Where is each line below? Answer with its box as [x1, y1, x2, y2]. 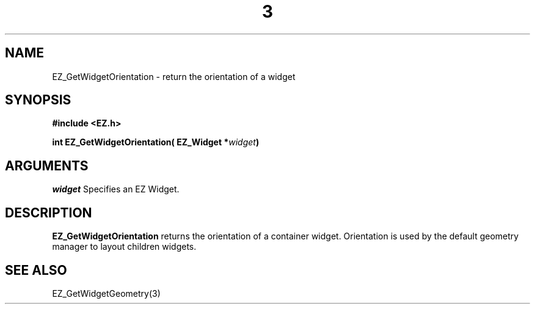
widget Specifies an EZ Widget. [52, 184, 180, 195]
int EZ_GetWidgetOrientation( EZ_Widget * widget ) [52, 137, 260, 148]
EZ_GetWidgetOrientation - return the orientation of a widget [52, 71, 296, 82]
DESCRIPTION [5, 205, 92, 220]
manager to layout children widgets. [52, 241, 197, 252]
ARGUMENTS [5, 158, 89, 173]
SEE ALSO [5, 262, 67, 278]
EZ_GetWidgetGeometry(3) [52, 288, 161, 299]
